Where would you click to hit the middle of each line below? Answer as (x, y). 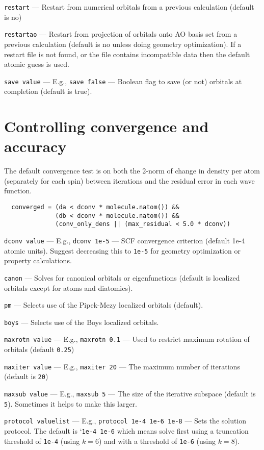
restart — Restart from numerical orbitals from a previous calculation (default (129, 7)
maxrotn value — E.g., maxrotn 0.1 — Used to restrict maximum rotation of (127, 339)
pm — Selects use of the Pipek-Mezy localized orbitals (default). (104, 305)
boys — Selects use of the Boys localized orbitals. (82, 322)
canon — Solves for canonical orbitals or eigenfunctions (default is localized (122, 277)
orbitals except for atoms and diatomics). (69, 287)
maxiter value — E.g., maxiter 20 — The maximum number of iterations (122, 366)
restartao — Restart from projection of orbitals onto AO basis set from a (121, 34)
